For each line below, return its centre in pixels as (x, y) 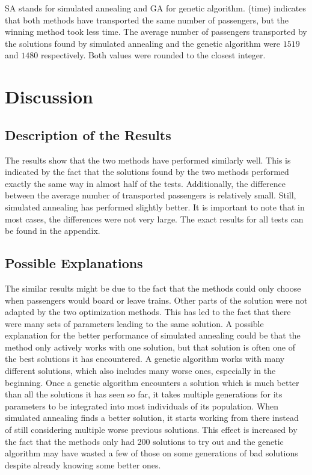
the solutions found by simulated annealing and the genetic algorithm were (143, 43)
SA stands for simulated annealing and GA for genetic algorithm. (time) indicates (156, 8)
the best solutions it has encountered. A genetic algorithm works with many (145, 359)
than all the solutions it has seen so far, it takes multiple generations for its (144, 394)
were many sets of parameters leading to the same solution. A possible (134, 323)
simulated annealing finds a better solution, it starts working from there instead (152, 418)
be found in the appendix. (53, 231)
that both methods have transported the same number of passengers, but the (147, 20)
